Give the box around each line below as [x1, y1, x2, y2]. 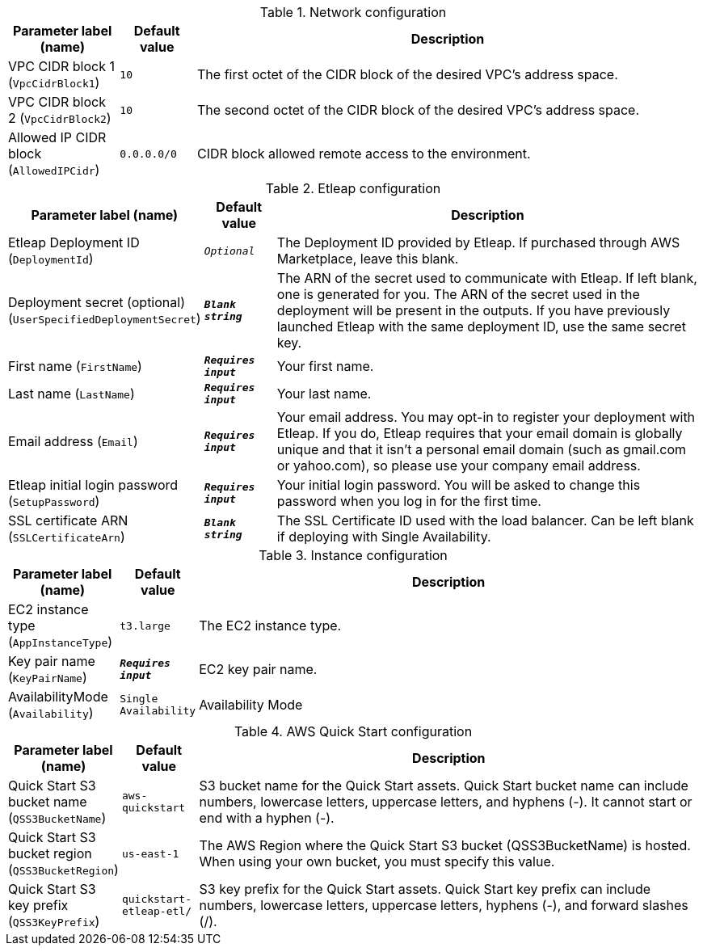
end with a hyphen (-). [199, 810, 335, 826]
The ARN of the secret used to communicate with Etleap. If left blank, [276, 270, 697, 286]
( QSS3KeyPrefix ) [8, 913, 100, 929]
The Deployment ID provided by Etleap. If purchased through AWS [276, 234, 680, 251]
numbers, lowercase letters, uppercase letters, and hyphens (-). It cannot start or [199, 794, 692, 810]
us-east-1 [121, 847, 179, 860]
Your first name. [276, 358, 374, 374]
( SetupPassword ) [8, 493, 100, 509]
